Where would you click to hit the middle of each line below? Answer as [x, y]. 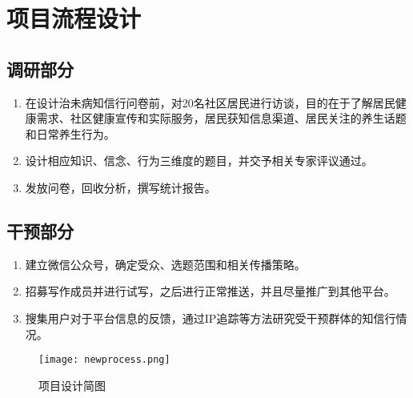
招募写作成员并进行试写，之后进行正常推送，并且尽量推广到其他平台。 [210, 291]
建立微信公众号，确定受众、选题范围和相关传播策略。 [165, 264]
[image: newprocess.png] [104, 360]
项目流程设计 [74, 18]
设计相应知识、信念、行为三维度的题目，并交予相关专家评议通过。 [199, 161]
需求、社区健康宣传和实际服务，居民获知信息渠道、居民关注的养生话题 [221, 118]
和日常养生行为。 [70, 133]
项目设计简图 [72, 385]
